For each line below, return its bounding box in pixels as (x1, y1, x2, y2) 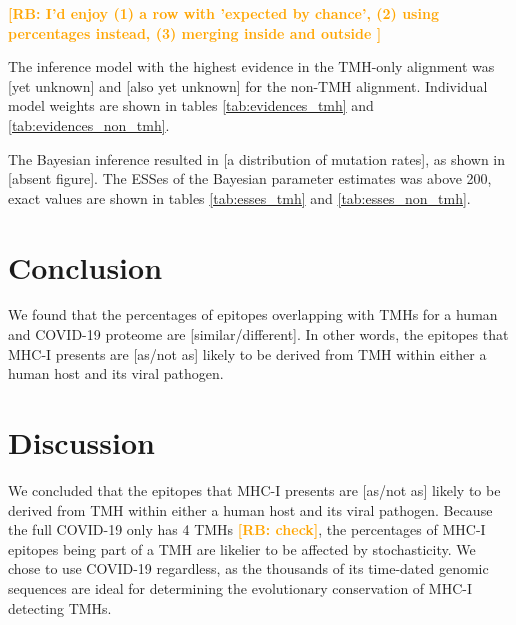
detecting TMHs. (8, 597, 112, 618)
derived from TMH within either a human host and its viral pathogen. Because (8, 499, 493, 520)
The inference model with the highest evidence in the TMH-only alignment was (8, 56, 495, 77)
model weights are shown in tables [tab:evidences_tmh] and (8, 95, 374, 116)
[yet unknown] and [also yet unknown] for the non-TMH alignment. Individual (8, 75, 488, 96)
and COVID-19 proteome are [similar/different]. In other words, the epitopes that (8, 324, 509, 345)
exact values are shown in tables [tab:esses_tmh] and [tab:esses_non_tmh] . (8, 187, 471, 208)
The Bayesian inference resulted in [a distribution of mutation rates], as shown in (8, 148, 506, 169)
